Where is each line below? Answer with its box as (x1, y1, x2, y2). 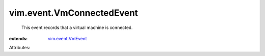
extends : (9, 35, 28, 41)
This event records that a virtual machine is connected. (21, 25, 133, 30)
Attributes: (9, 45, 30, 51)
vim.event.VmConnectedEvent (9, 7, 138, 18)
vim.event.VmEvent (48, 35, 87, 41)
